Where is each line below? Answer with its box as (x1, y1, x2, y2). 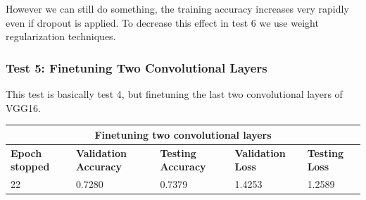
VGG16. (6, 100, 41, 115)
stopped (11, 159, 50, 174)
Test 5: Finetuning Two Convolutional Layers (6, 58, 267, 76)
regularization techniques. (6, 29, 116, 44)
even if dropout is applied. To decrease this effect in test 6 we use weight (6, 15, 319, 30)
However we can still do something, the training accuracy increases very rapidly (6, 1, 349, 15)
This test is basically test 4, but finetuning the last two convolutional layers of (6, 87, 343, 101)
